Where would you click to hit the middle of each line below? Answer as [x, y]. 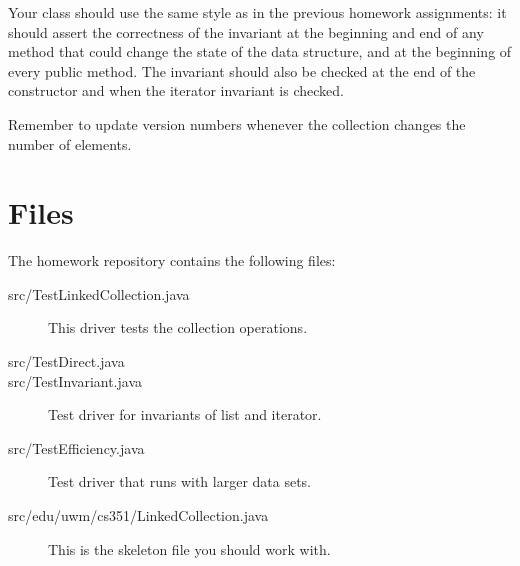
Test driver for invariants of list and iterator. [185, 414]
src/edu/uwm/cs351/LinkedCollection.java [138, 515]
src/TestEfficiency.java [76, 447]
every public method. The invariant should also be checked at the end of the [242, 70]
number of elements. [70, 143]
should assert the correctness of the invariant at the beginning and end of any [246, 31]
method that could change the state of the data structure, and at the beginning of [260, 51]
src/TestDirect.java [66, 361]
